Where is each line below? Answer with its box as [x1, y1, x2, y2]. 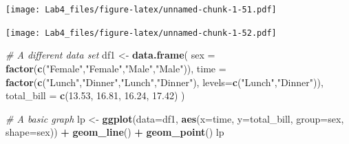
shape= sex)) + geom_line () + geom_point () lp [6, 125, 224, 139]
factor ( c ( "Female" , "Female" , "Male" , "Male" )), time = [6, 61, 226, 75]
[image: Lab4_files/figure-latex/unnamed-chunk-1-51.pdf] [6, 5, 277, 14]
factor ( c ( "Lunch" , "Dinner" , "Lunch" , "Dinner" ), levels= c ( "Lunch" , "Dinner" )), [6, 74, 324, 89]
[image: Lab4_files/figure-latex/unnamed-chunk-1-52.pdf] [6, 28, 277, 38]
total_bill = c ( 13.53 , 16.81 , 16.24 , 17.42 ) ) [6, 88, 185, 103]
